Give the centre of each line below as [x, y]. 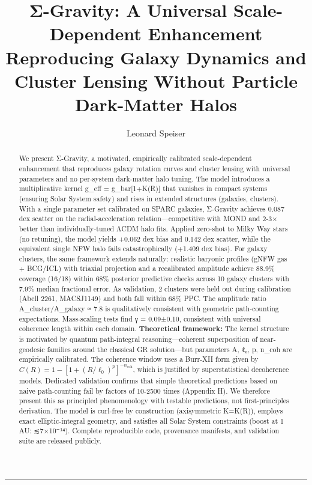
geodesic [32, 349]
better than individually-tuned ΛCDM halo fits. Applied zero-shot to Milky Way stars [153, 228]
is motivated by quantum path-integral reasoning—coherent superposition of [138, 339]
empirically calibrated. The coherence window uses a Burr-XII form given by [139, 359]
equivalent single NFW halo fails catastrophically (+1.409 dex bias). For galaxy [143, 249]
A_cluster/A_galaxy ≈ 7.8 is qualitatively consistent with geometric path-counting [149, 309]
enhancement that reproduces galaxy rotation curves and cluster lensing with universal [154, 168]
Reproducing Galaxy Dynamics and [156, 57]
